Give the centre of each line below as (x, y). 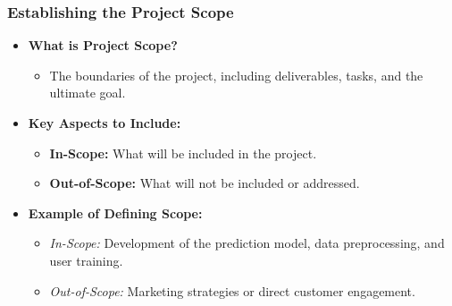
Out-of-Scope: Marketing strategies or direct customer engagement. (232, 290)
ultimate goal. (88, 93)
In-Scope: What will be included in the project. (183, 153)
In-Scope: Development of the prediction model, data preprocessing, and (247, 243)
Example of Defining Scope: (115, 212)
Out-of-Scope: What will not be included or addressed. (205, 183)
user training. (86, 260)
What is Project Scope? (103, 45)
